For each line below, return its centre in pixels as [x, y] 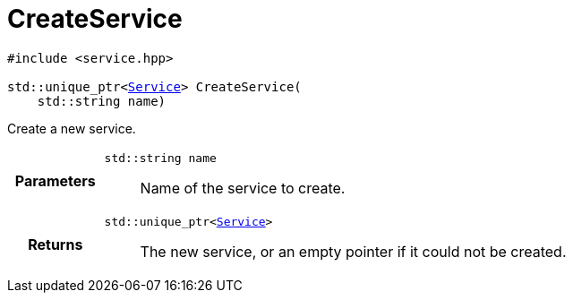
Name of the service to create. [243, 188]
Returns [56, 245]
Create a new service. [72, 128]
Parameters [55, 181]
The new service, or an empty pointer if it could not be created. [353, 251]
